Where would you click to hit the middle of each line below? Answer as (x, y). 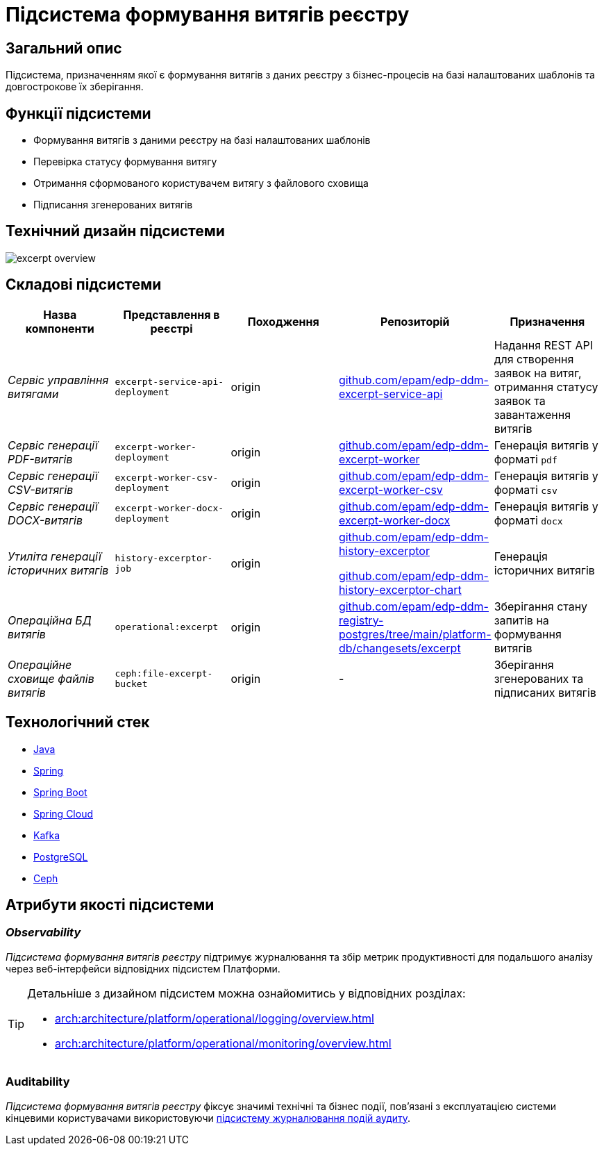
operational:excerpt (167, 627)
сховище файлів (51, 678)
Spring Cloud (64, 813)
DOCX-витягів (45, 520)
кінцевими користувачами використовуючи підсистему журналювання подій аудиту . (208, 1118)
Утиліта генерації (54, 556)
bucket (131, 684)
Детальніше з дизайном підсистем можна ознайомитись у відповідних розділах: (246, 993)
